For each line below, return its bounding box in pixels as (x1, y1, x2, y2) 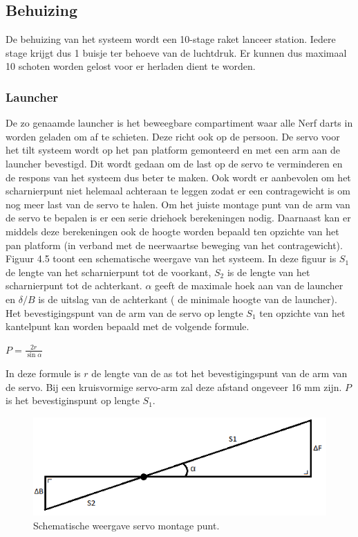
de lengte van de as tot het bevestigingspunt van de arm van (91, 366, 348, 381)
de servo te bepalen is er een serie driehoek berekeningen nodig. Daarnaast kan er (6, 210, 351, 225)
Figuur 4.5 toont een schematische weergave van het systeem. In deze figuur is (6, 251, 337, 266)
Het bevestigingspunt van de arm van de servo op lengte (6, 305, 243, 320)
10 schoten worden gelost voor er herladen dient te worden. (6, 59, 256, 73)
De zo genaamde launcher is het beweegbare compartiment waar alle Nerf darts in (6, 116, 353, 130)
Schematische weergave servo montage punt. (33, 518, 220, 532)
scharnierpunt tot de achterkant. (6, 278, 142, 293)
